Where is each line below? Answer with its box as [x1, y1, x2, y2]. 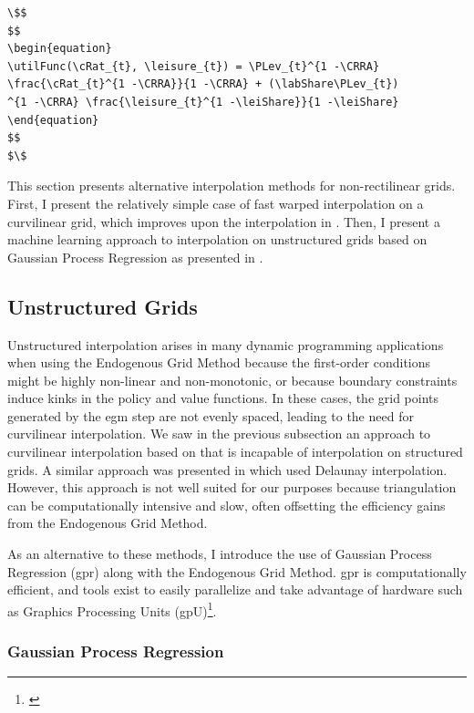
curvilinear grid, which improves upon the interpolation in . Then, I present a [7, 212, 440, 231]
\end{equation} [7, 113, 99, 127]
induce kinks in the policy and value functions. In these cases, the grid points [7, 388, 439, 408]
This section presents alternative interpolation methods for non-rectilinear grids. [7, 176, 456, 195]
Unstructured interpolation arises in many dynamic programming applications [7, 335, 444, 354]
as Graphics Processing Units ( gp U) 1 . [7, 598, 217, 620]
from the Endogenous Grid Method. [7, 513, 208, 532]
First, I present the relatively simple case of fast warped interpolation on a [7, 193, 424, 212]
